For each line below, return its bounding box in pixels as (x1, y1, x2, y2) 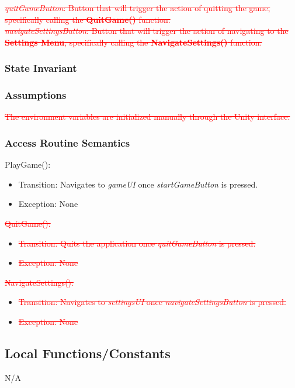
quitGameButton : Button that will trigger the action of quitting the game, (5, 2, 270, 13)
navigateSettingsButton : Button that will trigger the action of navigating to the (5, 25, 289, 37)
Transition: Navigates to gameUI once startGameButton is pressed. (18, 178, 258, 190)
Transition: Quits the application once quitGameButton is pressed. (18, 237, 256, 249)
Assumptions (5, 88, 67, 102)
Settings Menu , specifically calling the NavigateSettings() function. (5, 36, 262, 48)
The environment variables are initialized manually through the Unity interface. (5, 110, 290, 123)
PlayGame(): (5, 158, 51, 171)
